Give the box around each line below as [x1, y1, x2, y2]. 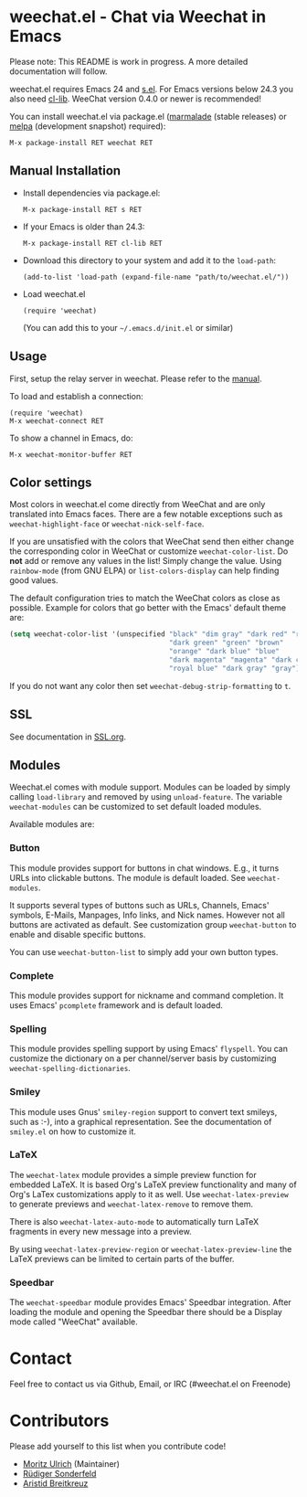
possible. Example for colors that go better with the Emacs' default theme [9, 602, 286, 613]
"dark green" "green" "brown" [168, 638, 284, 648]
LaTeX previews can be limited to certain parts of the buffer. [9, 1253, 235, 1264]
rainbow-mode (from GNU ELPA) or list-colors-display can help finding [9, 565, 280, 577]
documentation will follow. [9, 66, 108, 77]
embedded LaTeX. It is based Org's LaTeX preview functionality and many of [9, 1179, 297, 1190]
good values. [9, 575, 58, 586]
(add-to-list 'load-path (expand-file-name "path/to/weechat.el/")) [22, 272, 290, 281]
